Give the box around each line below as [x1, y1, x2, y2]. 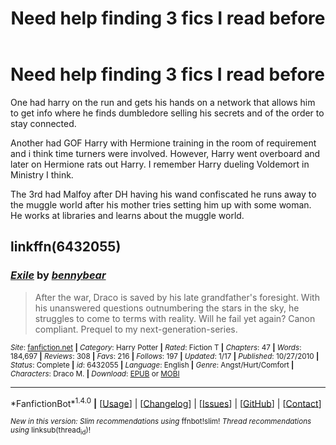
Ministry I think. [10, 168, 74, 181]
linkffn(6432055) [10, 238, 122, 256]
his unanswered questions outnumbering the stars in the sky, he [34, 302, 300, 314]
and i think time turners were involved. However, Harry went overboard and [10, 147, 321, 159]
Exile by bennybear [10, 268, 107, 282]
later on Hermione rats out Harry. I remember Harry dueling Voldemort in [10, 158, 310, 170]
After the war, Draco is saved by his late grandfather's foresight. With [34, 291, 320, 303]
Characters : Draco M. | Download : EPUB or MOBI [10, 368, 180, 379]
